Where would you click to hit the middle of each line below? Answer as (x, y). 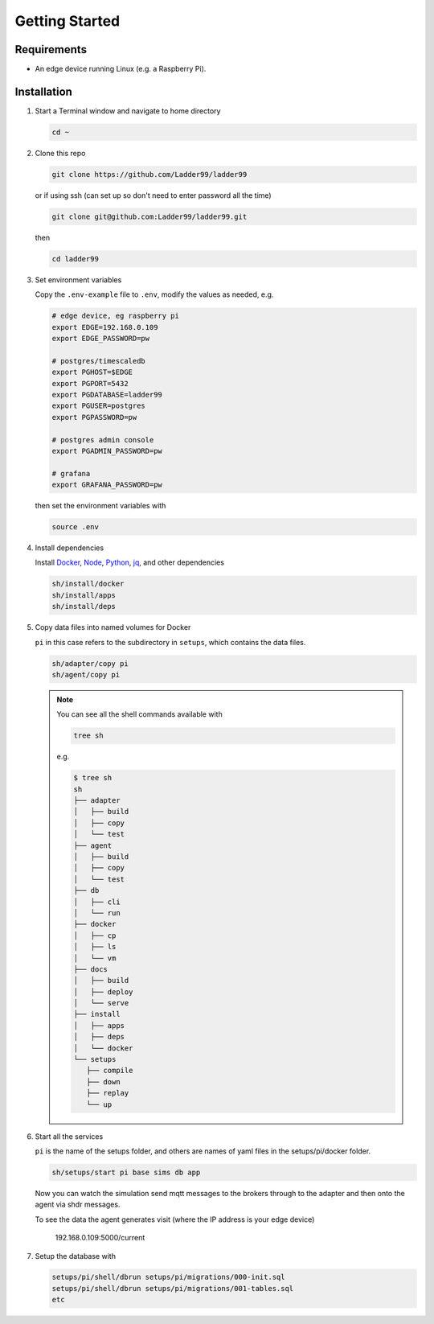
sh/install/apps (84, 595)
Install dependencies (70, 548)
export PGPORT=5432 (90, 383)
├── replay (107, 1093)
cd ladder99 (76, 259)
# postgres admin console (103, 440)
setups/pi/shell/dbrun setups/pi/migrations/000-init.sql (168, 1277)
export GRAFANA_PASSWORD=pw (107, 485)
